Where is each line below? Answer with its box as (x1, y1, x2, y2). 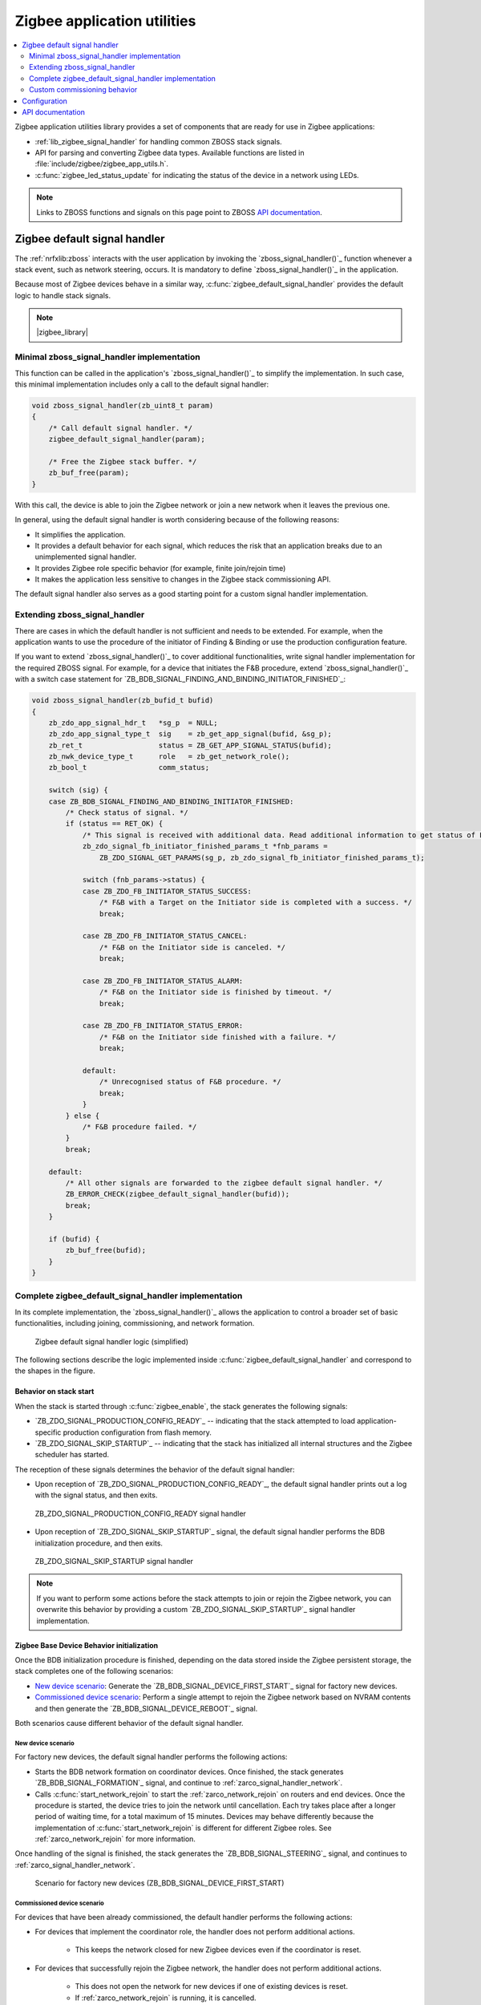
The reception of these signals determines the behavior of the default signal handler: (14, 1464, 295, 1474)
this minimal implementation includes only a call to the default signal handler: (14, 379, 269, 389)
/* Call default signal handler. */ (48, 423, 192, 432)
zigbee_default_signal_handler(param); (48, 435, 206, 444)
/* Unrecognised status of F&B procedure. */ (99, 1077, 281, 1087)
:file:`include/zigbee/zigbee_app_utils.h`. (34, 159, 168, 168)
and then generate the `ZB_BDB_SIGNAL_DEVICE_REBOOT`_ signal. (34, 1703, 258, 1713)
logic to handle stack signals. (14, 290, 111, 300)
